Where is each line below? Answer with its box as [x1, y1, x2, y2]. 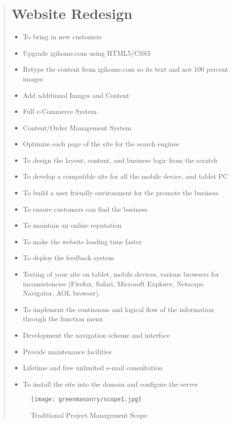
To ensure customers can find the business [23, 204, 148, 214]
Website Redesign [11, 3, 132, 23]
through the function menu [23, 314, 103, 324]
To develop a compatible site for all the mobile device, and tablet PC [23, 171, 228, 181]
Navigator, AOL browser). [23, 288, 101, 298]
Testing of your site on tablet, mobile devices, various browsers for [23, 269, 219, 279]
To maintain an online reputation [23, 220, 122, 230]
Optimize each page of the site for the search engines [23, 139, 179, 149]
